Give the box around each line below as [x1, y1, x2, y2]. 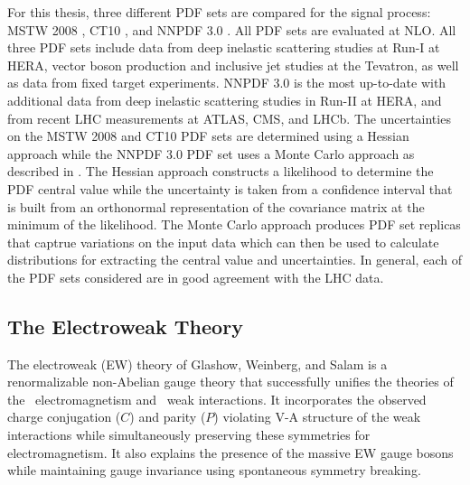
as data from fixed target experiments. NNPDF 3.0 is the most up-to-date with [7, 73, 446, 92]
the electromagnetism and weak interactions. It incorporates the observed [7, 389, 427, 408]
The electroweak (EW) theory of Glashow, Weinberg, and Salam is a [7, 354, 388, 373]
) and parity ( [129, 407, 206, 426]
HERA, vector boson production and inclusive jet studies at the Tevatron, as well [7, 55, 459, 74]
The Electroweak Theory [7, 312, 243, 340]
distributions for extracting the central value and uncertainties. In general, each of [7, 250, 462, 269]
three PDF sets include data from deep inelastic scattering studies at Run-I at [7, 38, 440, 57]
